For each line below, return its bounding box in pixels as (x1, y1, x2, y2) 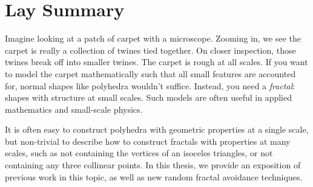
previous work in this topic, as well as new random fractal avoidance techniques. (5, 170, 303, 183)
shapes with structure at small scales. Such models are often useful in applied (5, 91, 292, 104)
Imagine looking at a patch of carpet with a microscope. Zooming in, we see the (5, 32, 301, 45)
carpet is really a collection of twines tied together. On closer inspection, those (5, 43, 296, 56)
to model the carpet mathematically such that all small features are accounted (5, 67, 296, 80)
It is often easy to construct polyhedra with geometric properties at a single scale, (5, 123, 309, 136)
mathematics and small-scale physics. (5, 103, 143, 115)
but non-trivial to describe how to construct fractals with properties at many (5, 135, 291, 147)
